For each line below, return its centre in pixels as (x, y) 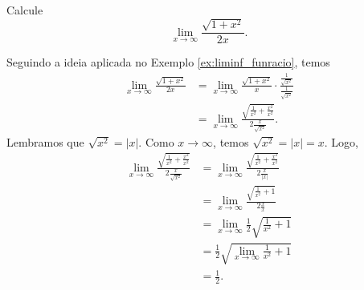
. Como (156, 141)
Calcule (25, 10)
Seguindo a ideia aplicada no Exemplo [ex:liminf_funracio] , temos (168, 62)
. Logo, (341, 141)
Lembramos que (45, 141)
